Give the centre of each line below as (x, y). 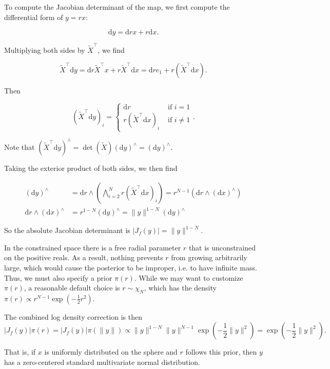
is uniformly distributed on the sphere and (111, 352)
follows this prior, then (221, 352)
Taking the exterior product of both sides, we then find (91, 168)
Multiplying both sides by (45, 50)
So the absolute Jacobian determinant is (67, 230)
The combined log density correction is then (73, 316)
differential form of (34, 17)
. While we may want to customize (189, 277)
